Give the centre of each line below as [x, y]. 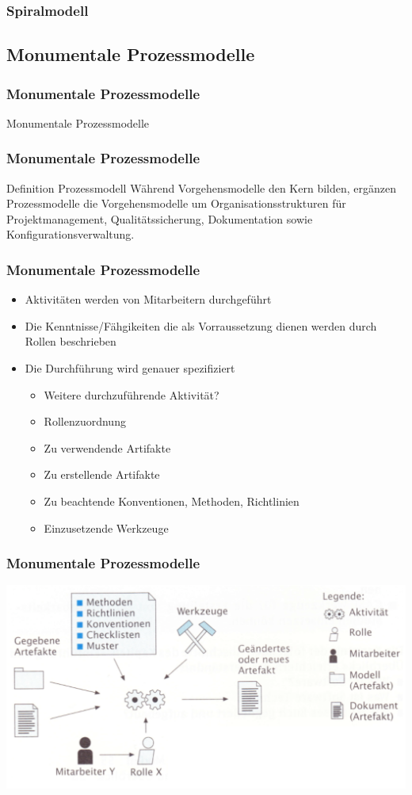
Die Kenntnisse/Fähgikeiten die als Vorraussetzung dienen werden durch [201, 325]
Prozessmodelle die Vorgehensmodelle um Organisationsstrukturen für [176, 203]
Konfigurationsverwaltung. [71, 234]
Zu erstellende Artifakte [102, 474]
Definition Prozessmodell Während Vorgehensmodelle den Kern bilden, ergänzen [202, 187]
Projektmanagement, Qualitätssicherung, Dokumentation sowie [160, 218]
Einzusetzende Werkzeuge [106, 527]
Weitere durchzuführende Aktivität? [132, 394]
